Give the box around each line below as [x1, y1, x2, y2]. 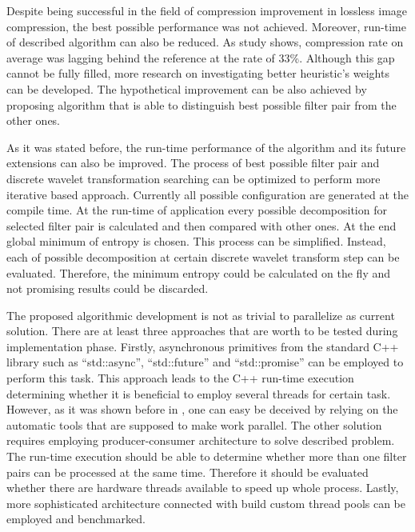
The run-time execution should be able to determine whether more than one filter [6, 448, 407, 465]
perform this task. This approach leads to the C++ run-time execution [6, 370, 354, 386]
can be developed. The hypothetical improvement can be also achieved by [6, 80, 367, 97]
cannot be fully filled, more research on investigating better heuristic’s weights [6, 65, 389, 82]
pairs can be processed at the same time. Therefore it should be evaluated [6, 463, 369, 480]
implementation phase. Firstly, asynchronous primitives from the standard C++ [6, 338, 399, 354]
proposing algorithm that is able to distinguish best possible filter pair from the [6, 96, 397, 113]
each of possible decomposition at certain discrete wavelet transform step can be [6, 248, 400, 265]
